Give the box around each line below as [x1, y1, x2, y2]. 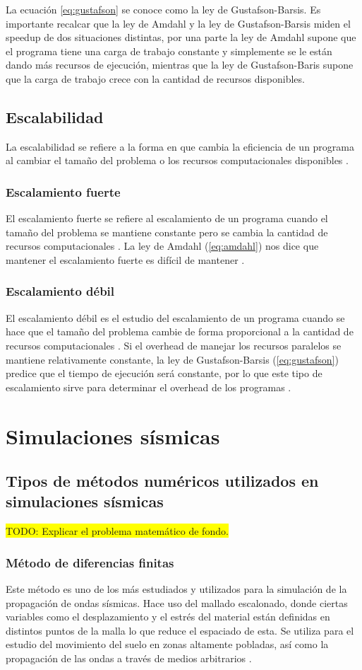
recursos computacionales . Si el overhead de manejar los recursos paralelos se [6, 337, 342, 352]
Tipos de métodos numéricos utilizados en [6, 470, 319, 492]
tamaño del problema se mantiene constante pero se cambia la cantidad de [6, 224, 328, 239]
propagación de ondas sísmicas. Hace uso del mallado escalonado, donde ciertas [6, 595, 348, 610]
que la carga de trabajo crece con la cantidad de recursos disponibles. [6, 71, 305, 86]
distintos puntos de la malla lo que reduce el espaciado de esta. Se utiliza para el [6, 623, 354, 637]
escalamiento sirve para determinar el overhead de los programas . [6, 379, 291, 394]
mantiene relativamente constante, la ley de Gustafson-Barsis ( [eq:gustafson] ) [6, 352, 339, 366]
